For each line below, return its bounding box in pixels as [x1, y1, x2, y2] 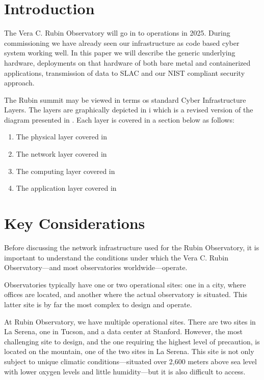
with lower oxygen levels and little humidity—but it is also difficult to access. [4, 366, 246, 376]
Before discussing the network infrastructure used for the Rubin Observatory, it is [4, 242, 259, 252]
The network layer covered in [16, 149, 107, 159]
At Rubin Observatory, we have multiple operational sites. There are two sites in [4, 316, 256, 327]
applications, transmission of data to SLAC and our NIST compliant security [4, 67, 245, 78]
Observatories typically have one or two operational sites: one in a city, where [4, 279, 246, 289]
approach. [4, 77, 35, 88]
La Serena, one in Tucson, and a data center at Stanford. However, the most [4, 326, 243, 337]
